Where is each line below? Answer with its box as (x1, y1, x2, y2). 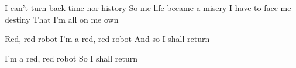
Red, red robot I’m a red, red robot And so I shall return (5, 33, 210, 45)
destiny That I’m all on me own (5, 13, 119, 25)
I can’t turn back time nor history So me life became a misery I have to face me (5, 2, 291, 13)
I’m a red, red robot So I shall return (5, 52, 138, 64)
